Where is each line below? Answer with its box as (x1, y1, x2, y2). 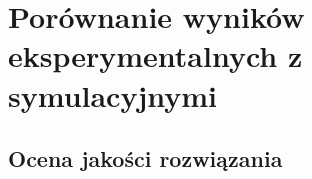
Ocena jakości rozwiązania (8, 143, 283, 174)
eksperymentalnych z (8, 35, 303, 76)
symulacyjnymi (8, 74, 217, 115)
